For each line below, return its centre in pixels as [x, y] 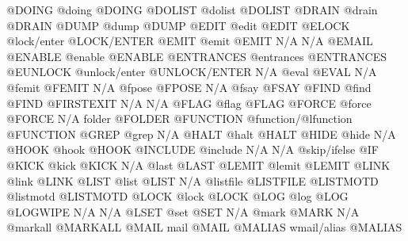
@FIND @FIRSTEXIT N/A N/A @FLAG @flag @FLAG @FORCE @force [189, 103]
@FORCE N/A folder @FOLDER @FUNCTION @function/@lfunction [179, 119]
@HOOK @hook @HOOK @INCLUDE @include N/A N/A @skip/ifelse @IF [193, 149]
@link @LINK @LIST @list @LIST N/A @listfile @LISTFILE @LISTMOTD [193, 180]
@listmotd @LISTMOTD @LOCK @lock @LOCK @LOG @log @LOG [177, 196]
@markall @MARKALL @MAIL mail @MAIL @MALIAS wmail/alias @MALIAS [204, 227]
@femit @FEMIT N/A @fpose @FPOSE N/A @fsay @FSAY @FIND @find [189, 87]
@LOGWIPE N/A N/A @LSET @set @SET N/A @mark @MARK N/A [183, 211]
